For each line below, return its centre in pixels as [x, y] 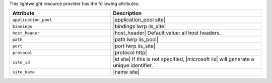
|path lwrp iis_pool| [136, 39]
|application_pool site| [139, 20]
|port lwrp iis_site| [134, 46]
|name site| [126, 72]
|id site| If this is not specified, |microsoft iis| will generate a [184, 59]
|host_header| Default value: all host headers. [167, 33]
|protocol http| [130, 52]
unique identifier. [133, 65]
